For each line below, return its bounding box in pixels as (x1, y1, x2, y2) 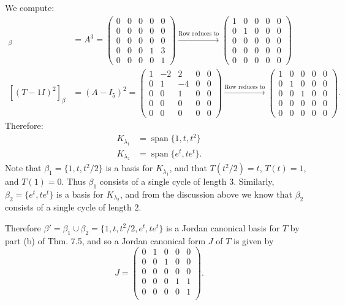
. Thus (61, 175, 86, 188)
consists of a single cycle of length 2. (5, 201, 142, 214)
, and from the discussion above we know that (119, 187, 292, 200)
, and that (169, 161, 207, 174)
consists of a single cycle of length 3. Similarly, (99, 175, 275, 188)
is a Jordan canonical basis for (166, 221, 280, 234)
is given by (233, 234, 274, 247)
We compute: (5, 1, 55, 14)
